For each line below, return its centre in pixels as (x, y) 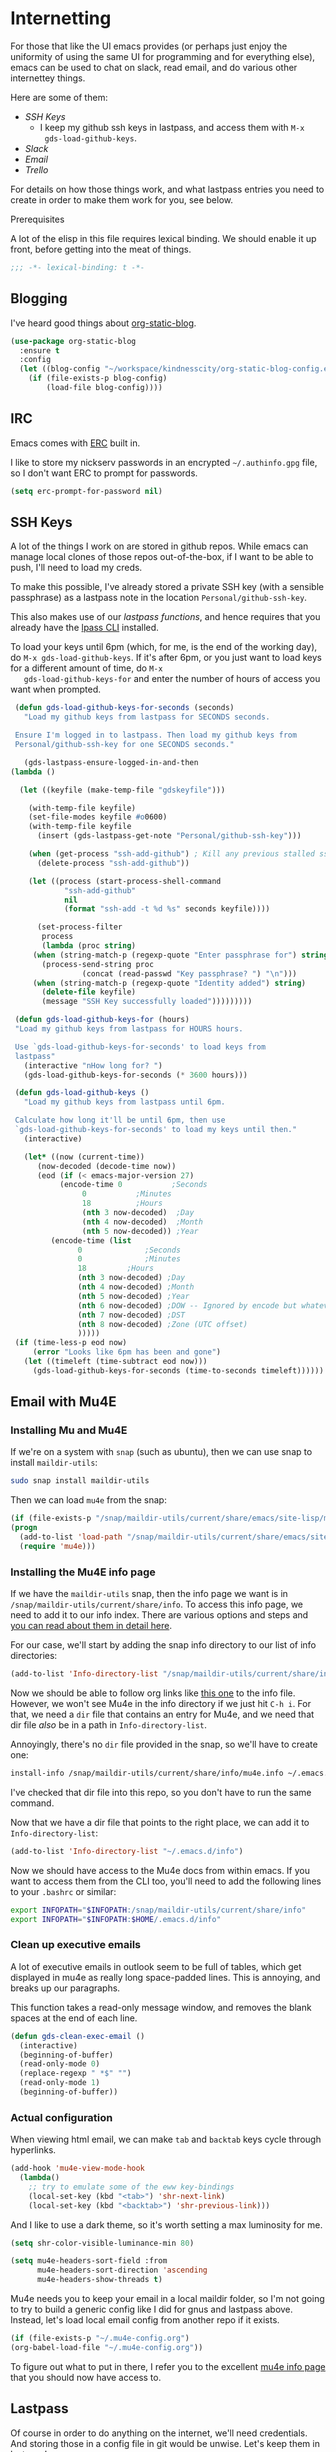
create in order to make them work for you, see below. (122, 199)
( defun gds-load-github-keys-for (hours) (102, 1020)
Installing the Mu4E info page (83, 1572)
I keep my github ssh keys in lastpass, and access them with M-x (172, 127)
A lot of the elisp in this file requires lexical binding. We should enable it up (163, 238)
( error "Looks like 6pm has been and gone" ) (127, 1352)
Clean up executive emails (76, 1945)
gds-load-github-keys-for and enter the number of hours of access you (172, 679)
